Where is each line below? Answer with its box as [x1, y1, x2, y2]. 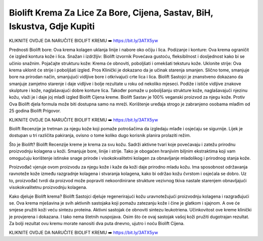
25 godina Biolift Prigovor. [9, 108, 61, 114]
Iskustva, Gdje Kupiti [9, 21, 95, 32]
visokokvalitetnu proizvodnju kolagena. [9, 185, 88, 190]
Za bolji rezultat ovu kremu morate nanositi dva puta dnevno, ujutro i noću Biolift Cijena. [9, 221, 185, 226]
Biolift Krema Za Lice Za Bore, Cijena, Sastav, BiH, [9, 7, 213, 18]
